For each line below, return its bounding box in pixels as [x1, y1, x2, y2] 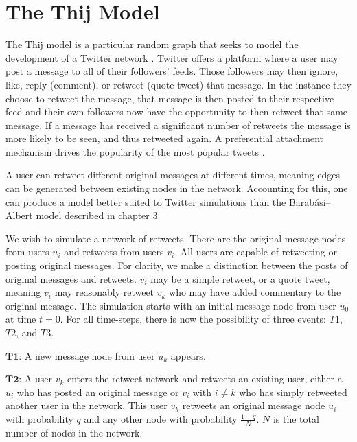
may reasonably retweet [54, 285, 154, 299]
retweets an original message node [182, 398, 325, 412]
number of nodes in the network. [5, 425, 143, 439]
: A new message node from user [19, 348, 155, 362]
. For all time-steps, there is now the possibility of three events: [60, 312, 327, 326]
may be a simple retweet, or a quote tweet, [150, 271, 330, 286]
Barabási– [288, 194, 331, 209]
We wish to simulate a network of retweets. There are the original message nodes [5, 231, 346, 245]
